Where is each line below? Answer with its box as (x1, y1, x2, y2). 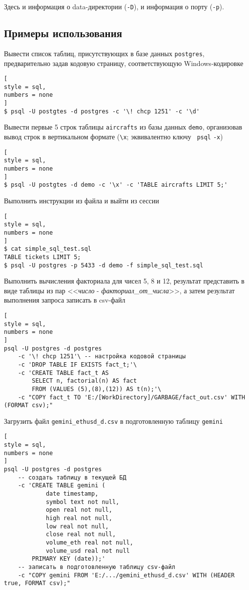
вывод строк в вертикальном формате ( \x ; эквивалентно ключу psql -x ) (4, 131, 223, 142)
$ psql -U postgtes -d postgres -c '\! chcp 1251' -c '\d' (4, 108, 200, 115)
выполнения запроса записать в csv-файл (4, 295, 125, 305)
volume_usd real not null (45, 547, 130, 554)
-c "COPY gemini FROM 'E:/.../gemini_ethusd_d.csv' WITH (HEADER (18, 571, 235, 579)
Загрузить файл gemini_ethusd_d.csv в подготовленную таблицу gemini (4, 415, 223, 426)
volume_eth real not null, (45, 539, 133, 546)
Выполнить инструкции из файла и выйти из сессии (4, 195, 159, 205)
